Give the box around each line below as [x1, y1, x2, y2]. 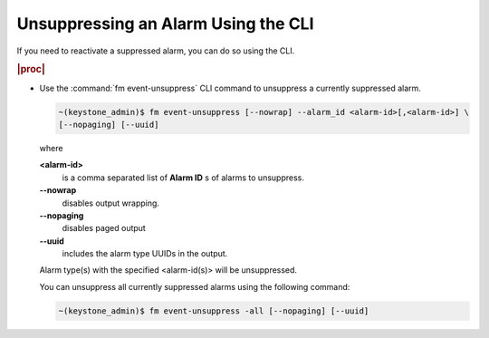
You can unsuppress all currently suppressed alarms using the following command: [39, 281, 350, 292]
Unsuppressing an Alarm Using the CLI [16, 14, 314, 34]
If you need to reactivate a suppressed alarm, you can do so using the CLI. [16, 45, 295, 56]
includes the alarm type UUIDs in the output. [62, 248, 228, 259]
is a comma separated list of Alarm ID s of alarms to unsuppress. [62, 172, 305, 183]
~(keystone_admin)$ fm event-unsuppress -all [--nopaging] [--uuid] [58, 305, 369, 316]
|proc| [16, 63, 45, 76]
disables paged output [62, 223, 147, 234]
